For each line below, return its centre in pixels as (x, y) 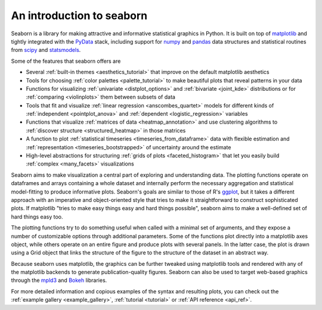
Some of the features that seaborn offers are (66, 61)
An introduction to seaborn (79, 16)
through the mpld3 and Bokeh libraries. (59, 280)
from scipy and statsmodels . (46, 50)
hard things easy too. (37, 217)
